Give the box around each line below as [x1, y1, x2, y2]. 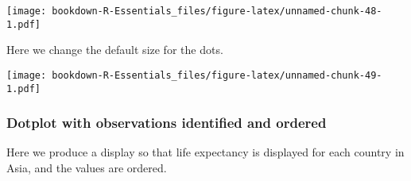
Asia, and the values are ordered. [6, 160, 167, 176]
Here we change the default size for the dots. [6, 41, 223, 58]
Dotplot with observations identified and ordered [6, 113, 327, 133]
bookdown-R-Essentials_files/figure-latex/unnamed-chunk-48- [52, 6, 382, 17]
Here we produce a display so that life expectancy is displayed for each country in [6, 144, 405, 160]
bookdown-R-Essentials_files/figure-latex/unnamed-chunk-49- [52, 69, 382, 81]
